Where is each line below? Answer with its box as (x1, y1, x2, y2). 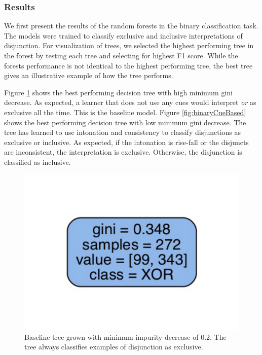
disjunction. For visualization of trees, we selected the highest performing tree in (4, 40, 254, 51)
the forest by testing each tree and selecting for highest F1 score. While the (4, 50, 238, 60)
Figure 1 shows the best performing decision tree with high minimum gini (4, 87, 233, 97)
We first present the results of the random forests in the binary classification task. (4, 20, 258, 31)
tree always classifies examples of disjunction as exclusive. (24, 341, 203, 352)
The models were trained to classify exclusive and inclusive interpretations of (4, 30, 243, 41)
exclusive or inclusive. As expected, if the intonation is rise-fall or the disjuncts (4, 136, 249, 147)
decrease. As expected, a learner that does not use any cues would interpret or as (4, 97, 256, 108)
